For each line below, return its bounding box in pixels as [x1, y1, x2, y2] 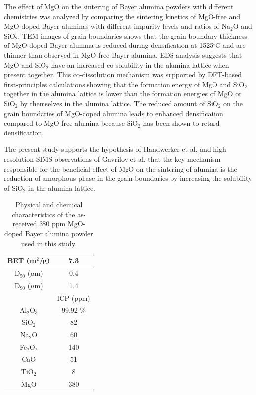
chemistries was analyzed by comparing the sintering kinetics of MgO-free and [4, 11, 241, 21]
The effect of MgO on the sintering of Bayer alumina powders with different [4, 1, 234, 11]
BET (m [7, 255, 37, 265]
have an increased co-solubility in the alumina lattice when [51, 59, 229, 70]
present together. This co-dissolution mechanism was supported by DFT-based [4, 69, 242, 80]
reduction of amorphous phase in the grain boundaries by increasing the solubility [4, 173, 252, 183]
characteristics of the [12, 209, 75, 219]
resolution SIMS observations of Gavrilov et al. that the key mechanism [4, 153, 221, 164]
